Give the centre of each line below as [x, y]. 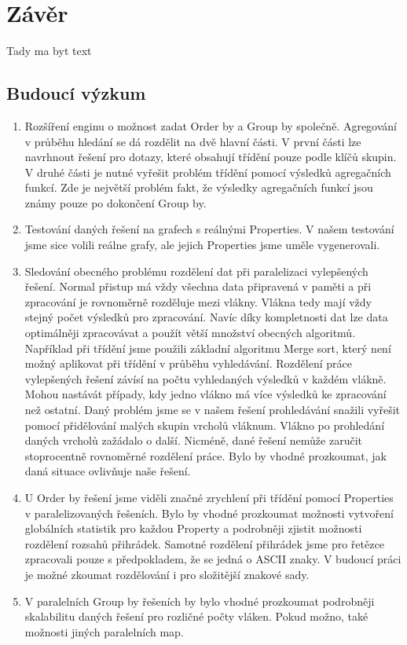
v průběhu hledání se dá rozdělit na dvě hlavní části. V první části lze [193, 141]
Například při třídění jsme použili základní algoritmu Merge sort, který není [208, 348]
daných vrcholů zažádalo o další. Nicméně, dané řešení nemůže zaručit [193, 440]
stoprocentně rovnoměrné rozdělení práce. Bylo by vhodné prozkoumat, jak [205, 455]
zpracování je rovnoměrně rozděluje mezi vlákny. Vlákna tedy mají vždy [198, 301]
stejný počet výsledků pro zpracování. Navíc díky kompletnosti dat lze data [206, 317]
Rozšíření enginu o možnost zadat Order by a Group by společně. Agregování [211, 125]
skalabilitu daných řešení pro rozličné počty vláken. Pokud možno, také [196, 616]
